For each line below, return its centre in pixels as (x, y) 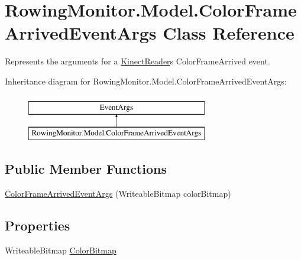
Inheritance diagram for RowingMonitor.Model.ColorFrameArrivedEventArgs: (146, 81)
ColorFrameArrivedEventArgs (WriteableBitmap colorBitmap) (118, 193)
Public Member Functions (86, 169)
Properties (38, 225)
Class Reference (229, 33)
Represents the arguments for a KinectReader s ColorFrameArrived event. (137, 61)
